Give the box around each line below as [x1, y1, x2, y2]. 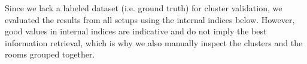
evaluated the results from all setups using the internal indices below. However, [5, 13, 295, 25]
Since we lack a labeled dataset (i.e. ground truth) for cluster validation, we [5, 2, 282, 14]
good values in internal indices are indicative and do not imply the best [5, 25, 267, 37]
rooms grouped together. [5, 48, 95, 60]
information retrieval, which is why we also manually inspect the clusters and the [5, 36, 303, 49]
